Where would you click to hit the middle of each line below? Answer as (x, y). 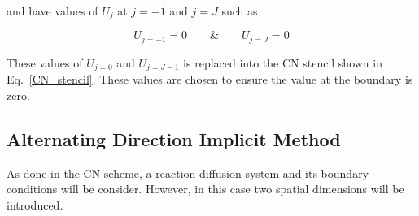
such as (240, 11)
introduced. (35, 204)
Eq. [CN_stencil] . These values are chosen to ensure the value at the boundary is (210, 79)
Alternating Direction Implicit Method (174, 138)
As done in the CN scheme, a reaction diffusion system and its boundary (188, 173)
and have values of (52, 11)
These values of (45, 62)
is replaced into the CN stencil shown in (283, 62)
